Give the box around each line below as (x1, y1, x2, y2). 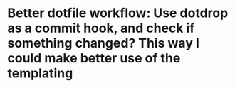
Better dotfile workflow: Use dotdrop (7, 5, 229, 21)
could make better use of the (7, 50, 181, 67)
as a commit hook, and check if (7, 20, 195, 36)
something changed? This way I (7, 35, 199, 51)
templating (7, 65, 73, 82)
